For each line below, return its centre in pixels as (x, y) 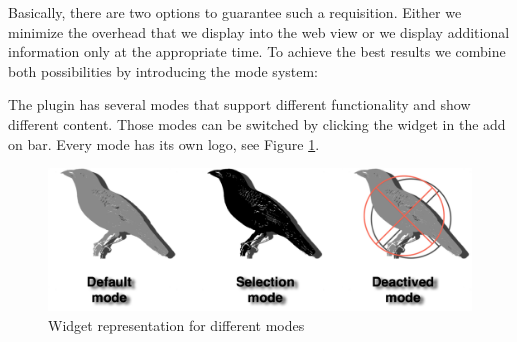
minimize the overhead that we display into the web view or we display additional (259, 31)
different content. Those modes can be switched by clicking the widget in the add (257, 123)
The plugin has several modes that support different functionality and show (239, 104)
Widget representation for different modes (176, 325)
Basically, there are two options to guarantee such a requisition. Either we (235, 12)
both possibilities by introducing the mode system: (163, 70)
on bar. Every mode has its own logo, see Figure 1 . (164, 143)
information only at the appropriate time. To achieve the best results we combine (257, 51)
